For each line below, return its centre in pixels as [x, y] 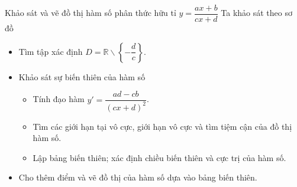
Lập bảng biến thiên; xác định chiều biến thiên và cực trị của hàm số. [159, 157]
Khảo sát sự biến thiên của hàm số [82, 76]
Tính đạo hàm [59, 99]
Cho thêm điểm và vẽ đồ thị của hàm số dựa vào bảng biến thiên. [138, 177]
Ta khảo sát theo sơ [256, 13]
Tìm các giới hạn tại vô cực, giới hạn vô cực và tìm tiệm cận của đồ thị [162, 126]
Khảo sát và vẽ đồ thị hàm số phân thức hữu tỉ [91, 13]
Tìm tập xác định [51, 51]
